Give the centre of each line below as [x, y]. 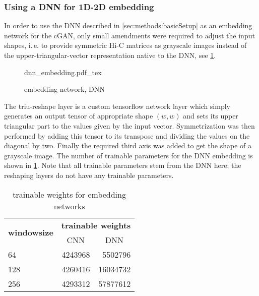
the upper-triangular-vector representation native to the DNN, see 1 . [110, 55]
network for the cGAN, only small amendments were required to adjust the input [129, 35]
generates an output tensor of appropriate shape [79, 116]
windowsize [31, 232]
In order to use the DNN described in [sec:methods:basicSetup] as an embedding [128, 25]
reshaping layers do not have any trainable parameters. [89, 175]
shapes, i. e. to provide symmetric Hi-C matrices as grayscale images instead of [125, 45]
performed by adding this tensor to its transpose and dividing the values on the [127, 135]
